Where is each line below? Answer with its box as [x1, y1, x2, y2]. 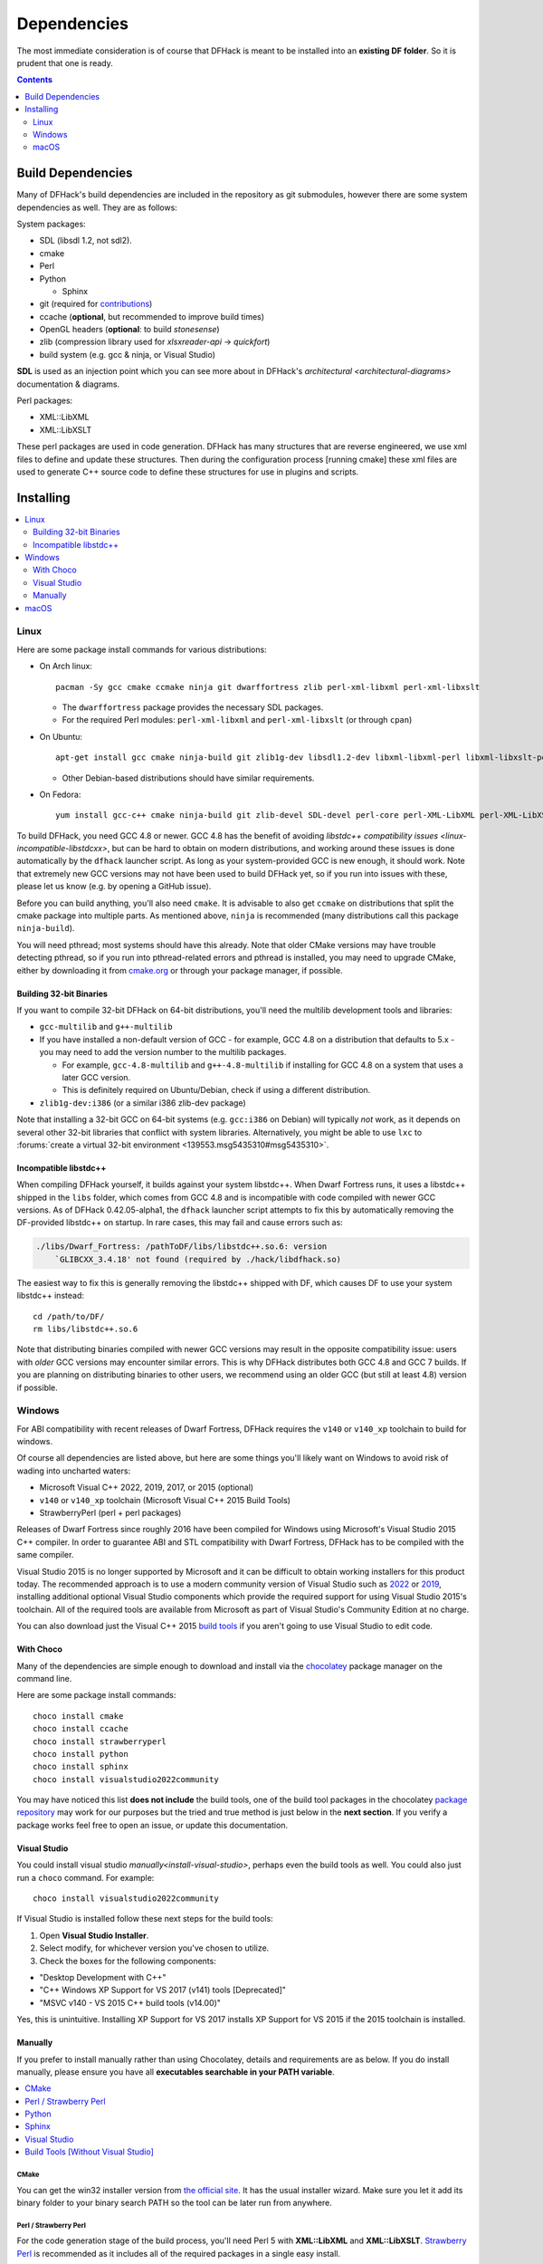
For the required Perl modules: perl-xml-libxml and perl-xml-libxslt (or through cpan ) [62, 715, 413, 725]
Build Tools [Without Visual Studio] [24, 2146, 154, 2157]
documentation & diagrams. [16, 379, 120, 389]
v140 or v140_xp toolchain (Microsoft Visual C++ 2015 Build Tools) [39, 1494, 291, 1505]
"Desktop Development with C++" [39, 1971, 167, 1982]
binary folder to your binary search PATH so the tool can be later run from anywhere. [16, 2197, 332, 2209]
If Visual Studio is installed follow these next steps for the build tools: [16, 1914, 273, 1924]
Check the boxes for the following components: [39, 1955, 216, 1966]
